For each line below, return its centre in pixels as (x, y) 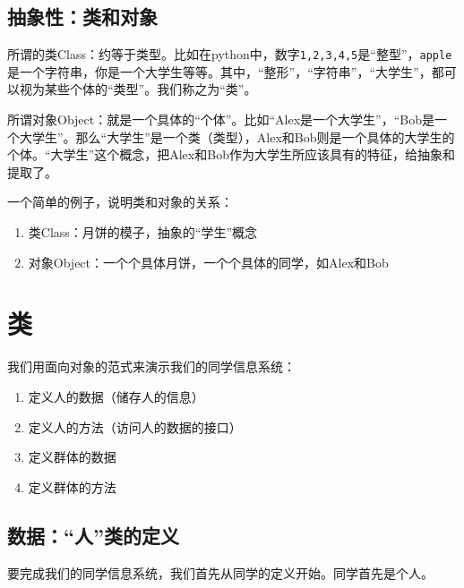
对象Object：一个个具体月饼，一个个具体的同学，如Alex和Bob (208, 262)
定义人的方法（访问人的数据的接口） (135, 426)
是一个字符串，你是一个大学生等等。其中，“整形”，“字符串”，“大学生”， (219, 71)
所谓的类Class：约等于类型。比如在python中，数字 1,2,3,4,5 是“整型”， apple (230, 54)
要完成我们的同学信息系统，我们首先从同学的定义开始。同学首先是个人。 (220, 572)
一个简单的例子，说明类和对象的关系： (120, 202)
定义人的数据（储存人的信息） (116, 396)
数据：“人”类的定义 (93, 535)
